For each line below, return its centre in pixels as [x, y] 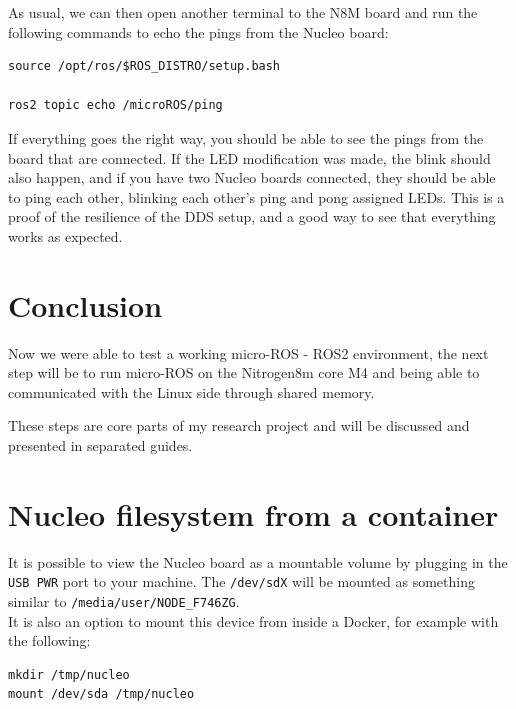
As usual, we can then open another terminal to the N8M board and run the [243, 12]
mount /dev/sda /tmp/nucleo [101, 694]
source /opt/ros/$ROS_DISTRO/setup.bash [144, 66]
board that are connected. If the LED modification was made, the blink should [249, 157]
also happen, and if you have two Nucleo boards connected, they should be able [252, 177]
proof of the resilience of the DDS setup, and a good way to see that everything [252, 216]
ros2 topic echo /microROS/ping [115, 105]
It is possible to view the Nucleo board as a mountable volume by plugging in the [258, 561]
